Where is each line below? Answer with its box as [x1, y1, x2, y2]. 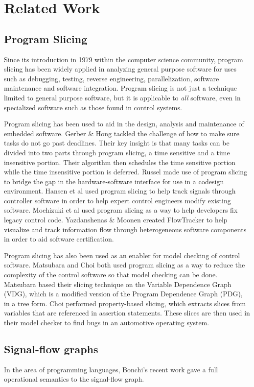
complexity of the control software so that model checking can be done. [4, 269, 218, 280]
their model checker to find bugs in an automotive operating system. [4, 317, 209, 328]
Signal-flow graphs [4, 341, 98, 356]
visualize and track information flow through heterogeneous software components [4, 224, 247, 234]
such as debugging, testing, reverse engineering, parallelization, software [4, 73, 219, 83]
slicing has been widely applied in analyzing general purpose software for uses [4, 64, 237, 74]
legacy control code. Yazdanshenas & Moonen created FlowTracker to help [4, 215, 228, 225]
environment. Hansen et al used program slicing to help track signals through [4, 186, 236, 196]
